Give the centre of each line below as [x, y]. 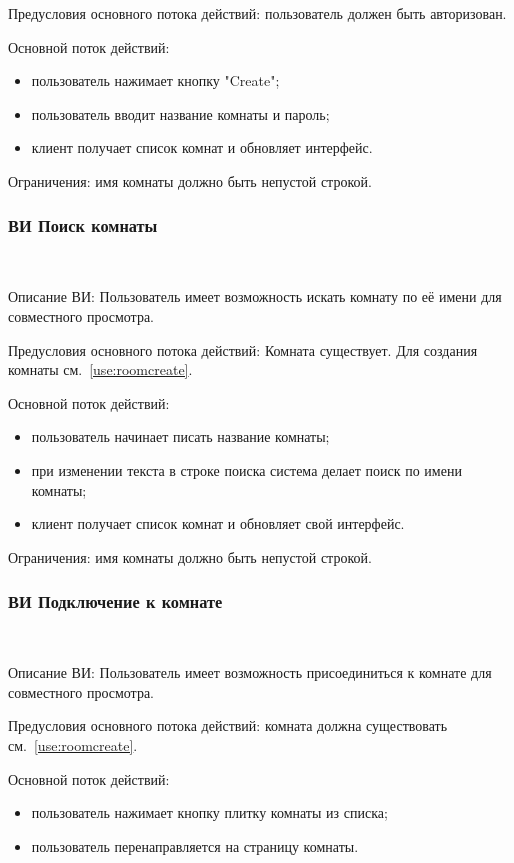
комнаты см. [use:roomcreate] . [100, 369]
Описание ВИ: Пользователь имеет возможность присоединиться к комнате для [250, 672]
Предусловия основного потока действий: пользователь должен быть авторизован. [257, 13]
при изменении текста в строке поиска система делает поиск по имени [246, 469]
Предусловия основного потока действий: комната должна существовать [228, 725]
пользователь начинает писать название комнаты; [180, 436]
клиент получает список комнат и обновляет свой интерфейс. [218, 523]
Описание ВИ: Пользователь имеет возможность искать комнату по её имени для [255, 296]
